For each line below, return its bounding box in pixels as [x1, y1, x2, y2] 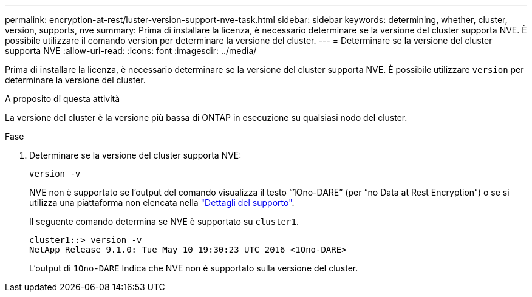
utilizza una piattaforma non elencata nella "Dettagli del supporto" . [29, 197, 295, 208]
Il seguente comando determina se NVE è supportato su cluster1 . [29, 216, 299, 227]
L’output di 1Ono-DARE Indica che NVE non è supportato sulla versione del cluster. [29, 263, 358, 273]
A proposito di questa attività [5, 94, 120, 104]
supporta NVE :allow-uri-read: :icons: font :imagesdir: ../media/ [5, 46, 257, 56]
